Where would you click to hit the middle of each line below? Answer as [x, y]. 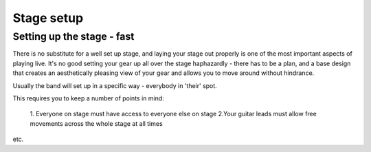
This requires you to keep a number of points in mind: [88, 98]
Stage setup [48, 18]
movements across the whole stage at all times [96, 123]
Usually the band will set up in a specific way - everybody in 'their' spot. [115, 85]
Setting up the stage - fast [74, 36]
